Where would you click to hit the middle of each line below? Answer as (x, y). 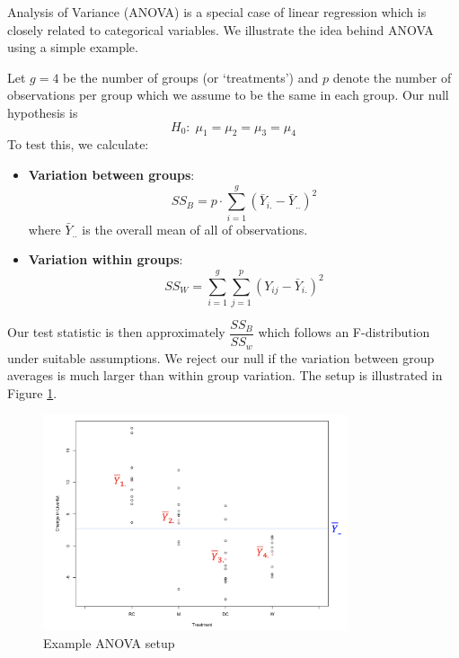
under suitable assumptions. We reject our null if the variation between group (221, 357)
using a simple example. (73, 47)
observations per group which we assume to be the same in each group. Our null (228, 95)
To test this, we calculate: (78, 144)
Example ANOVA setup (109, 643)
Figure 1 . (32, 392)
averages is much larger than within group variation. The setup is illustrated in (225, 375)
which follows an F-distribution (344, 332)
